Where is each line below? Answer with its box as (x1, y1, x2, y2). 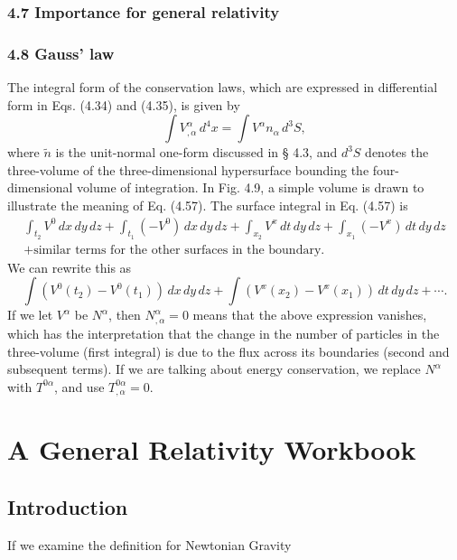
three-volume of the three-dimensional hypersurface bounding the (7, 160, 369, 179)
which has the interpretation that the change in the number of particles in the (7, 323, 440, 342)
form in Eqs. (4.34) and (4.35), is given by (7, 95, 240, 114)
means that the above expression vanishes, (192, 305, 427, 324)
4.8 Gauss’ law (7, 42, 115, 64)
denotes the (365, 143, 429, 162)
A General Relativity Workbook (7, 431, 416, 468)
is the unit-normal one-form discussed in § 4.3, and (55, 143, 338, 162)
